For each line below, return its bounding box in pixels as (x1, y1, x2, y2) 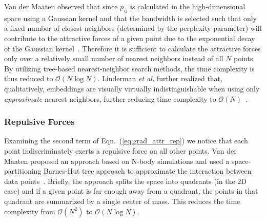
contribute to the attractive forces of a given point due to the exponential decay (4, 32, 255, 43)
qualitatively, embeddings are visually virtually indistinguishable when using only (4, 83, 260, 94)
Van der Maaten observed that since (4, 1, 118, 11)
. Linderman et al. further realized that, (97, 73, 222, 84)
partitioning (4, 165, 42, 176)
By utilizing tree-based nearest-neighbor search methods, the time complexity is (4, 63, 255, 73)
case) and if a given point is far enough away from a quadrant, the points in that (4, 186, 258, 196)
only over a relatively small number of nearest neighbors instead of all (4, 53, 223, 64)
